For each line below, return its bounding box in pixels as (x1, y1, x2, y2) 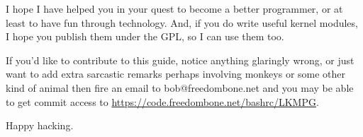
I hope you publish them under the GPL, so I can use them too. (6, 29, 284, 44)
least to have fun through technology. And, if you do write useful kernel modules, (6, 15, 358, 30)
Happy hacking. (6, 118, 74, 133)
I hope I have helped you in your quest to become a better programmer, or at (6, 1, 343, 16)
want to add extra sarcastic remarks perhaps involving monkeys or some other (6, 66, 346, 81)
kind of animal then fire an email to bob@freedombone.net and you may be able (6, 80, 354, 95)
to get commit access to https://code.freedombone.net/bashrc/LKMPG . (6, 94, 319, 109)
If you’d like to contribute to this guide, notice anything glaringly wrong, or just (6, 52, 354, 67)
